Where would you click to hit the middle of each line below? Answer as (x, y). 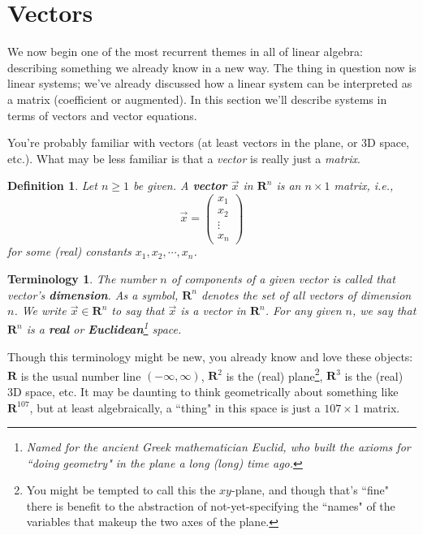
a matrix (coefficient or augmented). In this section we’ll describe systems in (197, 99)
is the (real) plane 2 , (274, 374)
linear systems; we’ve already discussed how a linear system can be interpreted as (210, 83)
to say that (138, 311)
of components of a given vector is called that (283, 279)
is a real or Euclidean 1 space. (104, 328)
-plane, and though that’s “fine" (310, 490)
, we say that (384, 311)
